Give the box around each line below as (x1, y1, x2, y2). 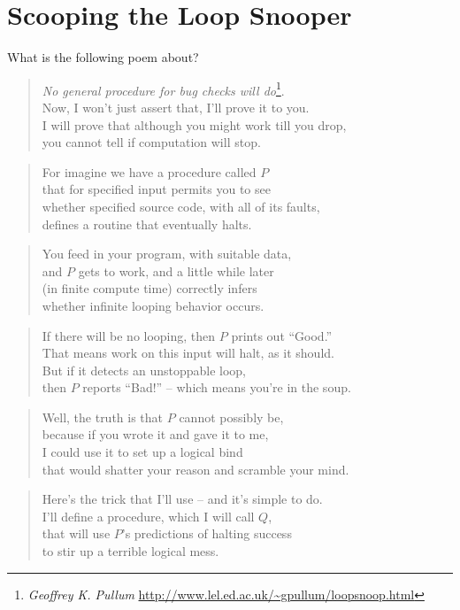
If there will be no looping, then (42, 326, 216, 344)
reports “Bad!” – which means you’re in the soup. (82, 378, 351, 397)
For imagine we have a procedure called (42, 162, 257, 181)
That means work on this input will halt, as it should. (42, 344, 334, 362)
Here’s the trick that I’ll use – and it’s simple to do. (42, 490, 323, 508)
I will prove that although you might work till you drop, (42, 115, 347, 134)
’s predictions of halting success (121, 524, 292, 543)
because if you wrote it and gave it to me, (42, 425, 269, 444)
